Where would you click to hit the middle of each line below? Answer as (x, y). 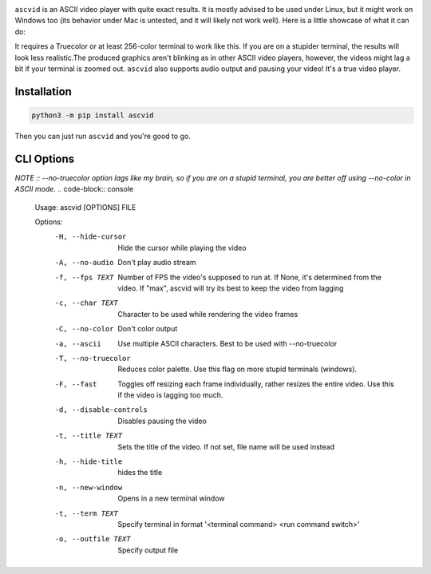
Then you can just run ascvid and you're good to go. (103, 136)
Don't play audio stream (157, 263)
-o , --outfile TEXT (93, 539)
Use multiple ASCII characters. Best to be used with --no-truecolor (227, 343)
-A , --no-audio (85, 263)
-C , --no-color (85, 329)
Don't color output (148, 329)
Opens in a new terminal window (171, 498)
